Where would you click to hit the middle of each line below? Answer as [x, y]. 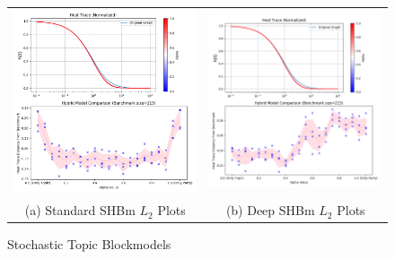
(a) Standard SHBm [80, 210]
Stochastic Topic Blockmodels [89, 244]
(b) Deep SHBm [270, 210]
